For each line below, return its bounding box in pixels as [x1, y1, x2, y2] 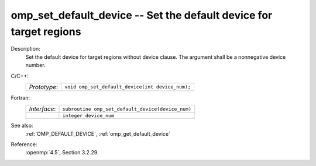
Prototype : [29, 83, 59, 91]
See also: [11, 122, 33, 129]
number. [25, 62, 46, 69]
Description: [11, 45, 40, 52]
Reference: [11, 141, 37, 148]
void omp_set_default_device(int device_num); [64, 84, 191, 90]
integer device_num [62, 112, 114, 119]
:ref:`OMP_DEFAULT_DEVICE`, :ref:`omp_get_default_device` [25, 130, 171, 137]
